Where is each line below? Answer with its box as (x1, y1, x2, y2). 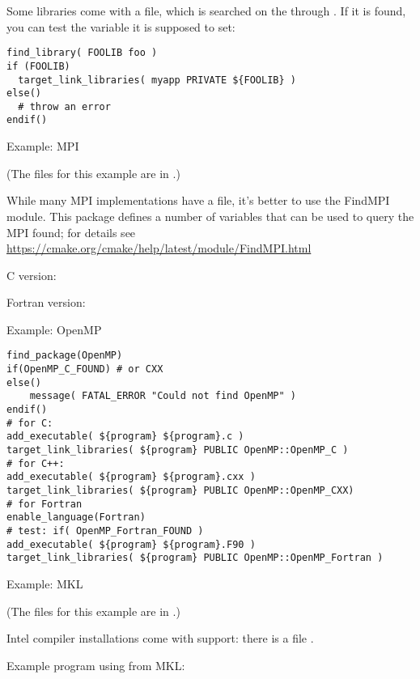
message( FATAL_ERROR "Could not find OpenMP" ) (29, 390, 296, 402)
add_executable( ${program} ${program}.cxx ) (6, 471, 256, 483)
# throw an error (18, 100, 111, 112)
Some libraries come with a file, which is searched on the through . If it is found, (6, 2, 406, 19)
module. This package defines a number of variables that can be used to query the (6, 207, 414, 224)
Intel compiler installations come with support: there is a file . (6, 630, 314, 647)
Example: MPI (6, 138, 79, 155)
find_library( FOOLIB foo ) (6, 47, 158, 59)
